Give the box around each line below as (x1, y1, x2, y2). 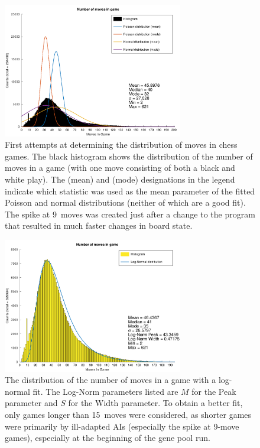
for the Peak (191, 385, 236, 397)
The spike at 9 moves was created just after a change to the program (5, 207, 255, 220)
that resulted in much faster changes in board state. (5, 219, 193, 232)
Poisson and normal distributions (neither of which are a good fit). (5, 196, 246, 209)
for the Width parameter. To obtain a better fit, (68, 397, 243, 409)
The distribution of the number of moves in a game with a (5, 374, 216, 386)
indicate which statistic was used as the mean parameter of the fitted (5, 184, 255, 197)
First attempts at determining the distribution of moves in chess (5, 138, 238, 151)
